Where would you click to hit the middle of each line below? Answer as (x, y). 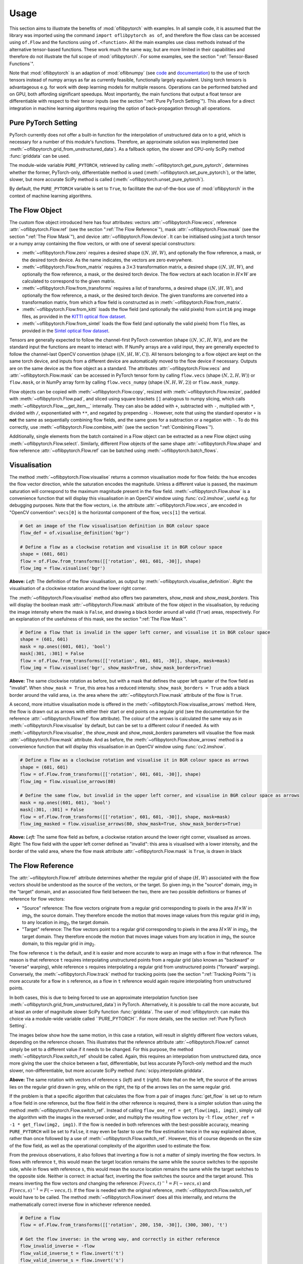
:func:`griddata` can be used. (40, 156)
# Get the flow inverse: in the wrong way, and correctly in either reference (120, 1239)
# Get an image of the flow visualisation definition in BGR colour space (115, 526)
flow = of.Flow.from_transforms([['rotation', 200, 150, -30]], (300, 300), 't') (124, 1225)
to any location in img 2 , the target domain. (66, 923)
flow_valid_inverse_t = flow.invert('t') (72, 1253)
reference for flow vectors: (37, 899)
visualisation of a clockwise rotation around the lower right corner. (78, 589)
